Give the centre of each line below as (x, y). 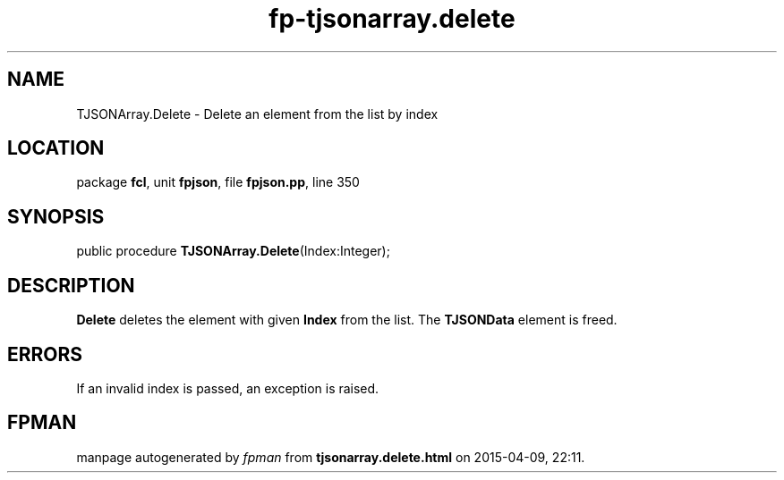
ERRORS (45, 354)
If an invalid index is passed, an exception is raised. (228, 388)
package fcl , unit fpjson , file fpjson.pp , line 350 (218, 182)
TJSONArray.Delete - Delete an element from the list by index (257, 114)
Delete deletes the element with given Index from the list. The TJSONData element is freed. (347, 320)
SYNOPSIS (56, 216)
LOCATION (56, 148)
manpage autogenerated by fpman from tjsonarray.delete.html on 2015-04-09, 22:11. (331, 457)
